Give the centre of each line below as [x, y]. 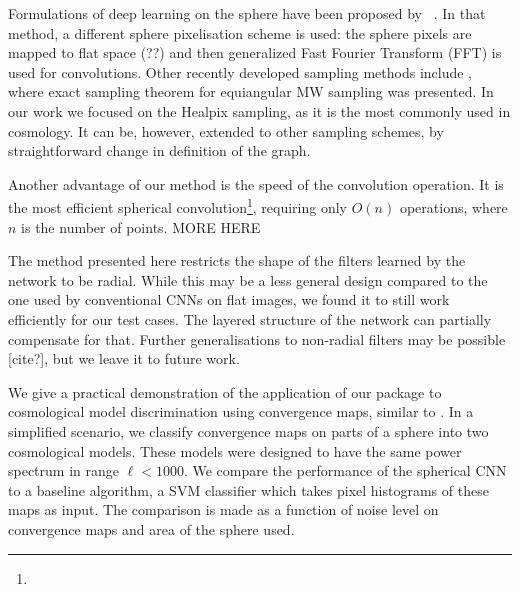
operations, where [453, 207]
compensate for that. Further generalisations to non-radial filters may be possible [257, 338]
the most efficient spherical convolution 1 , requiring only [178, 205]
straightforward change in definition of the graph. [159, 150]
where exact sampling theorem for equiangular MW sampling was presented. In [251, 91]
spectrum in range [63, 470]
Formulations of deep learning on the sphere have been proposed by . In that [247, 13]
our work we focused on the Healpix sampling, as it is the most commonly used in [259, 110]
